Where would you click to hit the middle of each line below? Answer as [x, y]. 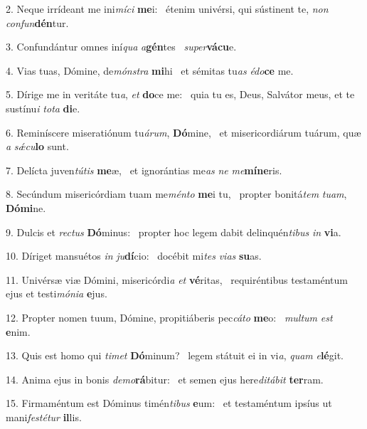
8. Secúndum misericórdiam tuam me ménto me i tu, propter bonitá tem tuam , [176, 194]
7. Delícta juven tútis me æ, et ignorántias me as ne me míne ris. [144, 170]
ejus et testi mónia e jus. [57, 293]
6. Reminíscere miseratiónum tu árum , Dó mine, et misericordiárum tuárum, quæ [183, 132]
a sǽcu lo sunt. [37, 146]
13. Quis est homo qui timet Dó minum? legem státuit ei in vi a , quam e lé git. [175, 355]
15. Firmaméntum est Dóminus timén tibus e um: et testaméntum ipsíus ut [169, 403]
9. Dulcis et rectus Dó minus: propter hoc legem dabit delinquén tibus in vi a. [174, 232]
